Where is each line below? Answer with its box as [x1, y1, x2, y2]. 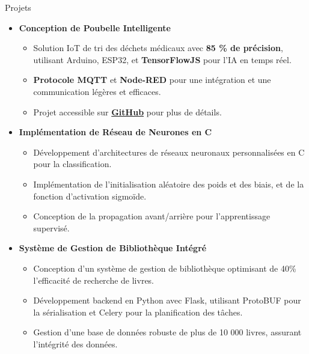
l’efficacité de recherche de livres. [33, 273, 154, 286]
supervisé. [33, 221, 70, 234]
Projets [5, 1, 31, 13]
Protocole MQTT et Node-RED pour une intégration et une [33, 73, 271, 86]
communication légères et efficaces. [33, 85, 161, 97]
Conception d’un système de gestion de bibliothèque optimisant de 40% [33, 261, 296, 274]
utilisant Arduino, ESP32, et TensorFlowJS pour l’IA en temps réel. [33, 53, 292, 66]
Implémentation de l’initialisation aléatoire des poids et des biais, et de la [33, 177, 304, 190]
